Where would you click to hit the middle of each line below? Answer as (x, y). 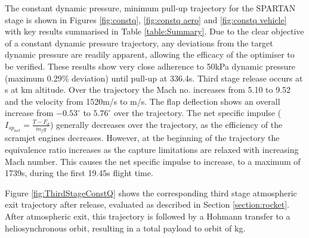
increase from (29, 113)
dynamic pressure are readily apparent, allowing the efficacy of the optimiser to (150, 54)
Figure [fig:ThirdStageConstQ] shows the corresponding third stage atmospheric (151, 192)
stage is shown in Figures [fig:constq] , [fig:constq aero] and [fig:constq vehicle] (146, 19)
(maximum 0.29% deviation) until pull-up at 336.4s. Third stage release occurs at (154, 78)
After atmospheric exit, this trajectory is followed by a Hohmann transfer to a (148, 216)
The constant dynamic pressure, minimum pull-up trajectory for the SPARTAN (150, 8)
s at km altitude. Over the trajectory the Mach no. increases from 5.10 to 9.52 (148, 90)
